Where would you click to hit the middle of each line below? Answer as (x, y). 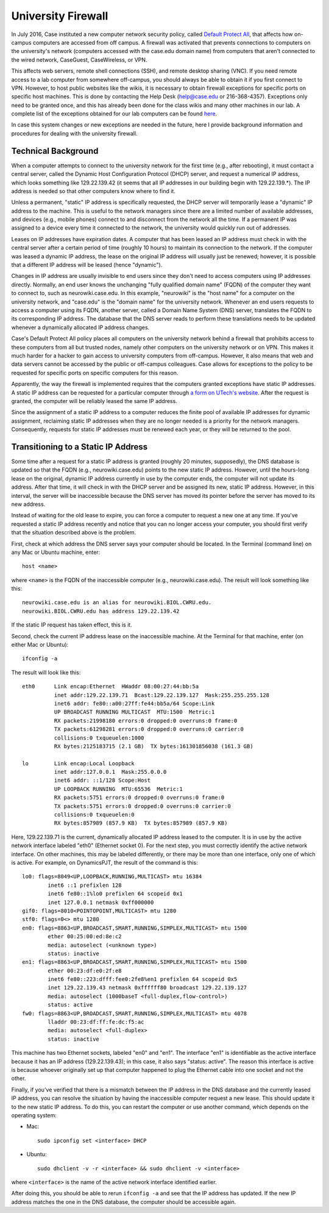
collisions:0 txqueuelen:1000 (99, 738)
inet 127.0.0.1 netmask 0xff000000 (101, 902)
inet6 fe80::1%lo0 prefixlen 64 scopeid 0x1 (115, 894)
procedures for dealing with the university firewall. (74, 133)
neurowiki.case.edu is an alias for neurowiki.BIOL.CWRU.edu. (117, 603)
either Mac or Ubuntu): (40, 645)
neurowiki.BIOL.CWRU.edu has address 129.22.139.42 (101, 611)
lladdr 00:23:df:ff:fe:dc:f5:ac (96, 1022)
